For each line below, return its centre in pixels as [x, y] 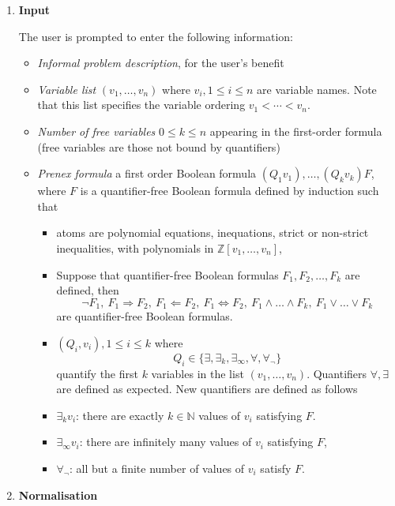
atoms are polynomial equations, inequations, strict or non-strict [213, 232]
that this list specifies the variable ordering [141, 105]
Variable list [67, 89]
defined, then [88, 290]
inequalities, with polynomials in [135, 247]
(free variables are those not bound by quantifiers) [159, 146]
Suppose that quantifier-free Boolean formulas [167, 274]
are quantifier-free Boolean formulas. [145, 316]
